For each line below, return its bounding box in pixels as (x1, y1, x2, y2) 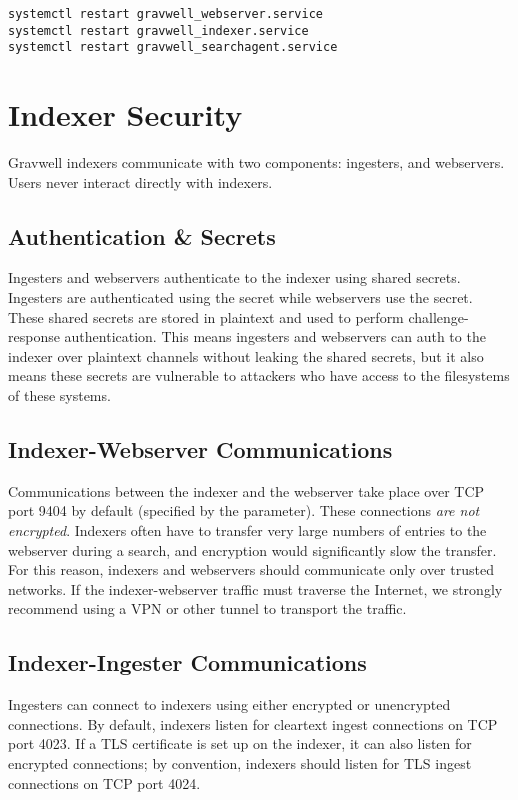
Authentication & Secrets (8, 220, 276, 251)
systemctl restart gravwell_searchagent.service (8, 40, 338, 55)
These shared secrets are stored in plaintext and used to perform (8, 306, 404, 327)
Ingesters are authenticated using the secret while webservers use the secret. (8, 287, 473, 308)
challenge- (408, 306, 469, 327)
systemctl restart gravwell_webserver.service (8, 7, 323, 21)
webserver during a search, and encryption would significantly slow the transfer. (8, 539, 497, 560)
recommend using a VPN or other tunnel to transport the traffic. (8, 598, 407, 619)
